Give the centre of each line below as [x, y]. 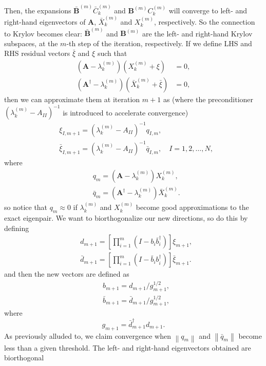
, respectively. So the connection [204, 21]
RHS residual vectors [37, 53]
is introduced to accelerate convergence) [126, 112]
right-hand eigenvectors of [45, 21]
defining [17, 228]
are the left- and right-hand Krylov [197, 33]
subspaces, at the [31, 43]
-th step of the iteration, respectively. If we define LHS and [159, 43]
